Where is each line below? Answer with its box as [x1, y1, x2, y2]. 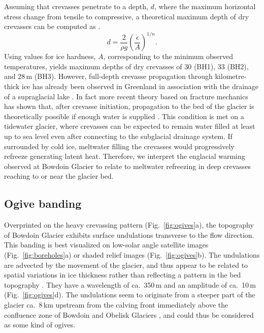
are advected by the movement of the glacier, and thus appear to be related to [4, 259, 248, 270]
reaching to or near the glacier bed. [4, 171, 114, 181]
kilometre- [215, 71, 247, 81]
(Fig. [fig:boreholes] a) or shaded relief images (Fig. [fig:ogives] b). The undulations [4, 249, 260, 260]
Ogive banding [4, 196, 82, 211]
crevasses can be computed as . [4, 21, 101, 32]
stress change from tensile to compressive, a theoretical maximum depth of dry [4, 11, 249, 21]
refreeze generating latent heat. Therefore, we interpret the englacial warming [4, 151, 245, 161]
